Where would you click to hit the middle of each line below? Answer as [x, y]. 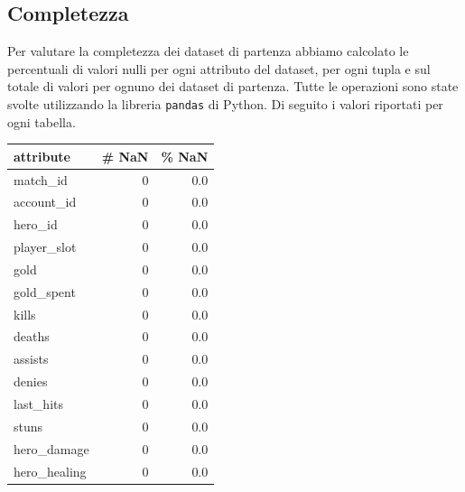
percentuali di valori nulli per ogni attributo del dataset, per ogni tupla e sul [219, 68]
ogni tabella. [42, 121]
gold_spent [45, 291]
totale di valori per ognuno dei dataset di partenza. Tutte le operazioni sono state [233, 86]
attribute [42, 156]
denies [31, 381]
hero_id [36, 224]
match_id [41, 179]
